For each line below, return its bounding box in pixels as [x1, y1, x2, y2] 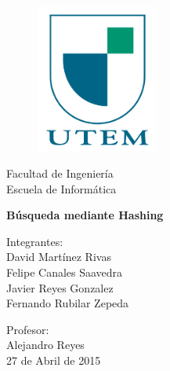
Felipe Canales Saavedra [6, 264, 123, 281]
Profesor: [6, 321, 49, 337]
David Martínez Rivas [6, 248, 111, 265]
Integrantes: [6, 233, 63, 249]
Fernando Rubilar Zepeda [6, 295, 129, 311]
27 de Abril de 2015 [6, 352, 101, 369]
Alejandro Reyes [6, 336, 85, 353]
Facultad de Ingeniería [6, 165, 114, 182]
